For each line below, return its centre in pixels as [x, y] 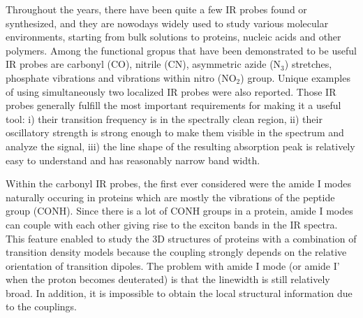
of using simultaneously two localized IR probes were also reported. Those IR [171, 91]
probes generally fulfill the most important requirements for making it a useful [173, 105]
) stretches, [308, 64]
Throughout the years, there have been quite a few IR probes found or [156, 9]
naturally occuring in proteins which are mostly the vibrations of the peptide [170, 197]
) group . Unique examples [295, 77]
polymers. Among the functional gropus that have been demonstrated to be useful [181, 50]
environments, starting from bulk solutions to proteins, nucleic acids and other [173, 37]
